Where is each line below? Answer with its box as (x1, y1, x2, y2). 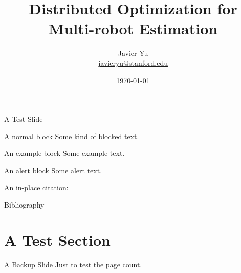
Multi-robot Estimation (48, 18, 218, 39)
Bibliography (4, 199, 45, 210)
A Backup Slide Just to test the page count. (4, 259, 142, 269)
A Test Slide (4, 113, 43, 124)
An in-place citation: (4, 182, 69, 193)
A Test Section (4, 229, 111, 250)
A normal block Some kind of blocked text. (4, 130, 139, 141)
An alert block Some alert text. (4, 165, 102, 175)
